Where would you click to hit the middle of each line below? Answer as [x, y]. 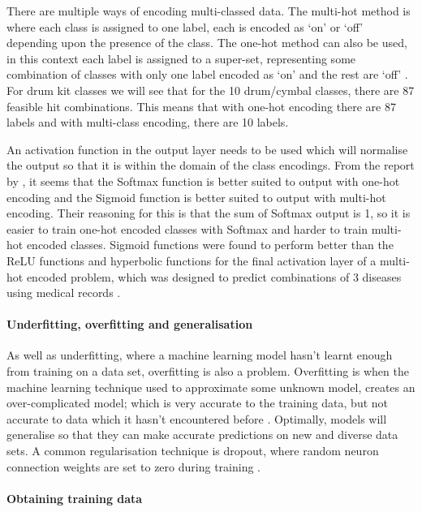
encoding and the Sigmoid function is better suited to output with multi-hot [196, 197]
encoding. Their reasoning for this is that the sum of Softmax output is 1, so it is [209, 213]
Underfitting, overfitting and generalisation [130, 324]
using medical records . [64, 293]
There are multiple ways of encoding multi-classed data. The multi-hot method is [209, 11]
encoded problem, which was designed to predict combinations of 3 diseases [214, 276]
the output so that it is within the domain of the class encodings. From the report [211, 165]
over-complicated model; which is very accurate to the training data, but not [198, 403]
